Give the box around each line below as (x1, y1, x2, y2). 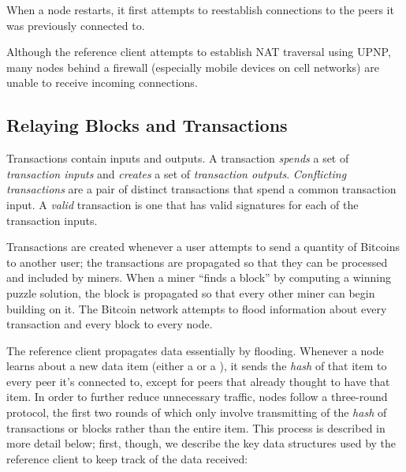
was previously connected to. (6, 17, 145, 33)
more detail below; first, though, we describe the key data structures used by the (6, 435, 397, 451)
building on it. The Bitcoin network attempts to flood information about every (6, 300, 387, 317)
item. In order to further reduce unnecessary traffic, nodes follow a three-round (6, 388, 388, 405)
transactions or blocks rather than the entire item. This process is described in (6, 419, 386, 436)
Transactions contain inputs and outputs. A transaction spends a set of (6, 150, 349, 167)
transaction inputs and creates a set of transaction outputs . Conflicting (6, 165, 347, 182)
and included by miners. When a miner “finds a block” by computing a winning (6, 269, 391, 286)
